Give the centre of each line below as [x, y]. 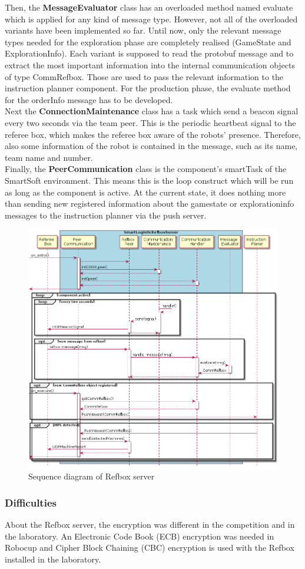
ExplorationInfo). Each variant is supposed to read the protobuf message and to [149, 53]
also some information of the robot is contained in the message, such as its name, [151, 146]
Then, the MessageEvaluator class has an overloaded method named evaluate [149, 7]
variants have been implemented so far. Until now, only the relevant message [143, 30]
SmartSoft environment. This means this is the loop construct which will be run [149, 180]
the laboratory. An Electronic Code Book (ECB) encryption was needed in [140, 536]
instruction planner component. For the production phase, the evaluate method [148, 88]
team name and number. [49, 157]
